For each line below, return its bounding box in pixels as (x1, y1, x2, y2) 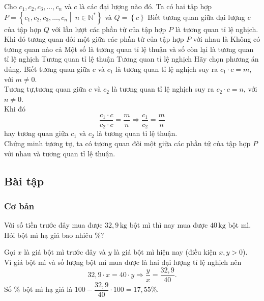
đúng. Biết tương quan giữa (4, 63, 91, 74)
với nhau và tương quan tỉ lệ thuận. (4, 148, 115, 158)
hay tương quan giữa (4, 128, 69, 139)
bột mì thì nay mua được (129, 220, 208, 230)
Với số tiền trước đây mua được (4, 220, 103, 230)
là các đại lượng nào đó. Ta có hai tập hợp (79, 1, 212, 11)
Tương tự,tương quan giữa (4, 84, 86, 94)
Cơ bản (4, 199, 35, 212)
